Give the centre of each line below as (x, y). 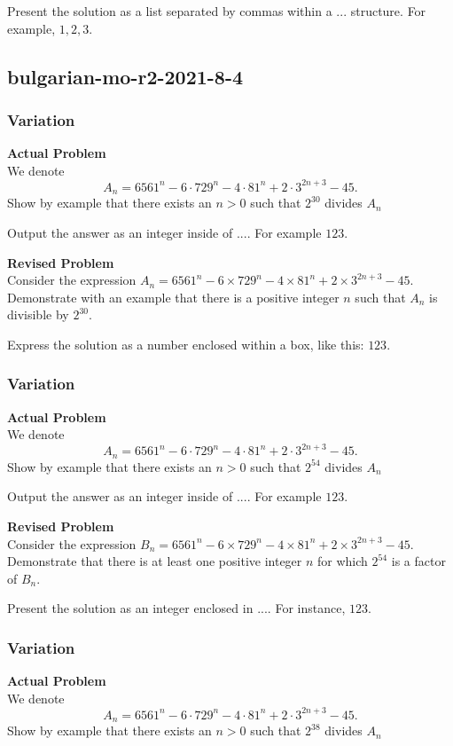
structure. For (388, 11)
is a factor (418, 561)
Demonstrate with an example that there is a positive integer (173, 297)
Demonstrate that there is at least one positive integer (155, 561)
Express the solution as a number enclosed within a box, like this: (186, 344)
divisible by (38, 314)
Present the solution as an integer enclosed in (130, 608)
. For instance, (306, 608)
